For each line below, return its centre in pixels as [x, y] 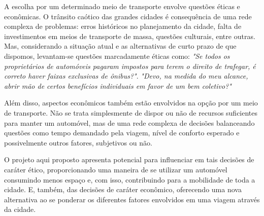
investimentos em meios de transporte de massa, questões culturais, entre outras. [130, 36]
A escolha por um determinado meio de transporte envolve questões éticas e [122, 6]
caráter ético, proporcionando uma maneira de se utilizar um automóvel [116, 169]
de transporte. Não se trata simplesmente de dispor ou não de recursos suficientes [131, 112]
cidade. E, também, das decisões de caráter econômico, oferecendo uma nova [123, 189]
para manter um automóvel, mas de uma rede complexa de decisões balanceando [129, 122]
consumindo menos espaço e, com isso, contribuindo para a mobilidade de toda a [130, 179]
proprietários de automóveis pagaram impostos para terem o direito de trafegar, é [130, 66]
